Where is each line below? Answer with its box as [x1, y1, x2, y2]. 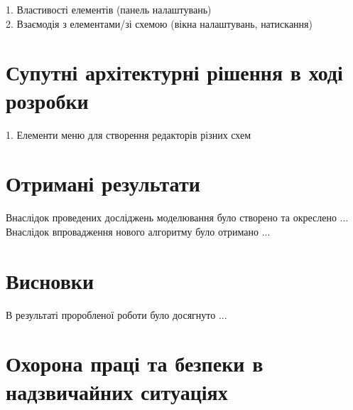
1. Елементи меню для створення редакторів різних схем [6, 127, 251, 142]
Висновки [6, 266, 94, 295]
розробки [6, 85, 89, 115]
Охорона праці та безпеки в [6, 349, 264, 378]
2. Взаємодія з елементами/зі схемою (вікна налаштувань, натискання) [6, 16, 313, 31]
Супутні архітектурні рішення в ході [6, 58, 343, 87]
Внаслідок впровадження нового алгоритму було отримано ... [6, 224, 271, 238]
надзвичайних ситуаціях [6, 377, 228, 406]
